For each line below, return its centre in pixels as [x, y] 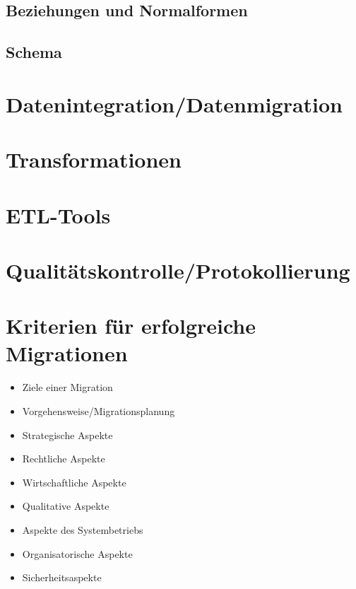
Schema [34, 52]
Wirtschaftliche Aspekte [74, 482]
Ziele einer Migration [67, 387]
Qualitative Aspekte [66, 506]
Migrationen [67, 353]
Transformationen [94, 159]
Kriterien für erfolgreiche [131, 326]
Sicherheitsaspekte [62, 577]
